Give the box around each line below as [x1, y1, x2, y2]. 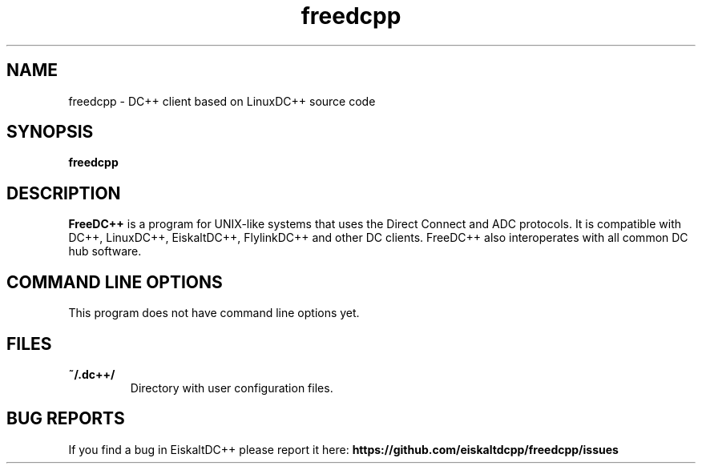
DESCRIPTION [6, 183, 121, 203]
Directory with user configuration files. [130, 380, 333, 395]
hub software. [68, 244, 142, 259]
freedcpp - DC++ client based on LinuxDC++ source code [68, 94, 376, 108]
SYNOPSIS [6, 122, 94, 143]
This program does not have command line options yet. [68, 306, 360, 320]
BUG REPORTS [6, 408, 125, 429]
